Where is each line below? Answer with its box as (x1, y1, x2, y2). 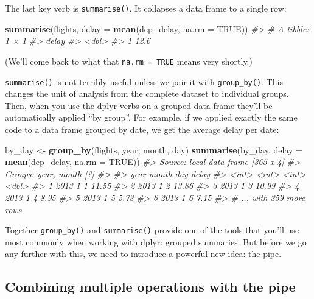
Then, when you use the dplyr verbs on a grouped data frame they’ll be (5, 99, 273, 111)
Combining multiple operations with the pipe (5, 277, 296, 296)
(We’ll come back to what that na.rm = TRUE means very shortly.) (5, 54, 253, 67)
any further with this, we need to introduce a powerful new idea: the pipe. (5, 247, 282, 260)
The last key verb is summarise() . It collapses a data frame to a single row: (5, 2, 287, 14)
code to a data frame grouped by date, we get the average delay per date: (5, 122, 279, 135)
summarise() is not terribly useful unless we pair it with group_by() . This (5, 75, 283, 88)
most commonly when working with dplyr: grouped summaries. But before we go (5, 235, 307, 248)
